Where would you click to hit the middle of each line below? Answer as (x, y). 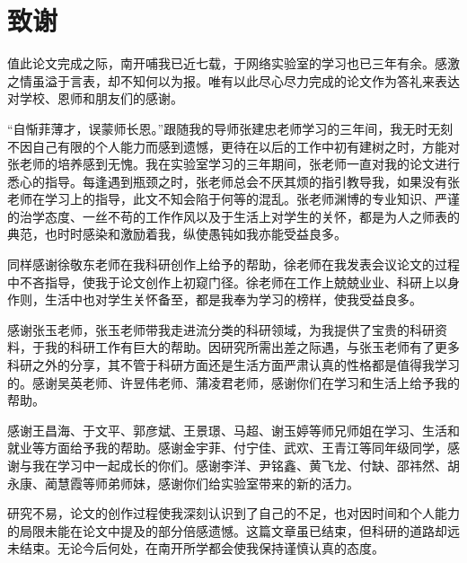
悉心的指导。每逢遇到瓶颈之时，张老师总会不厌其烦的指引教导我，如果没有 (227, 181)
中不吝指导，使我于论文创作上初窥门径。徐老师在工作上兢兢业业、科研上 (221, 281)
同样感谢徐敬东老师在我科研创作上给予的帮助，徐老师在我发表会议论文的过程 (233, 264)
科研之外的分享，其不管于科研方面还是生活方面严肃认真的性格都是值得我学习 (233, 365)
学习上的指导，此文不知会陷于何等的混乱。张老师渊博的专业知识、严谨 (252, 199)
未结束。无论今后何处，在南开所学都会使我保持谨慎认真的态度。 (196, 548)
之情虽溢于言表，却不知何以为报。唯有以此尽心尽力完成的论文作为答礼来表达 (233, 80)
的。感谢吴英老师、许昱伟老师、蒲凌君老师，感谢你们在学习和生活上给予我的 (233, 382)
